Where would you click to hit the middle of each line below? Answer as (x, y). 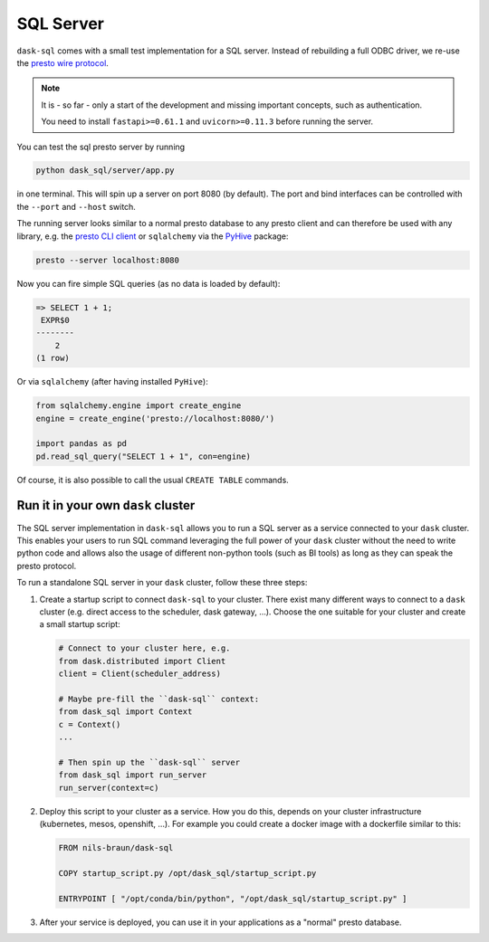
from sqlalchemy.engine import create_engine (139, 406)
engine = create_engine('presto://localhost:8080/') (155, 418)
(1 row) (53, 358)
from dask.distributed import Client (142, 661)
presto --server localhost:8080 (108, 260)
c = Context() (90, 724)
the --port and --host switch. (76, 206)
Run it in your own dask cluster (106, 505)
